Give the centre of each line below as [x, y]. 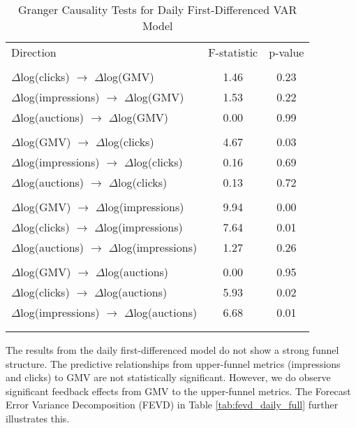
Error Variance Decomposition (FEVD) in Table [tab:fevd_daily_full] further [172, 405]
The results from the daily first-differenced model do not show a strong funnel [172, 350]
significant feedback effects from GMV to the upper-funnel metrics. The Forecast [178, 391]
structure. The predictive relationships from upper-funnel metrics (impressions [173, 363]
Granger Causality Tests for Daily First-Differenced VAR [158, 9]
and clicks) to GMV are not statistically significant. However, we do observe [168, 377]
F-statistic [233, 52]
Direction [34, 52]
